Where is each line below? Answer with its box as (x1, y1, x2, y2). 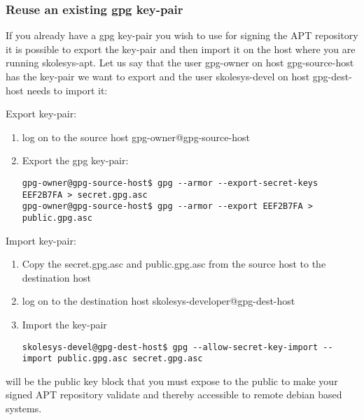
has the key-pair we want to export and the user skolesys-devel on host (6, 69, 310, 83)
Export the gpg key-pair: (22, 153, 129, 168)
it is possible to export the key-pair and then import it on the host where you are (6, 41, 356, 56)
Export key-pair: (6, 106, 77, 121)
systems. (6, 401, 42, 416)
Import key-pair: (6, 233, 76, 247)
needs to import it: (27, 82, 108, 97)
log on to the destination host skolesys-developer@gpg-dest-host (22, 294, 295, 308)
